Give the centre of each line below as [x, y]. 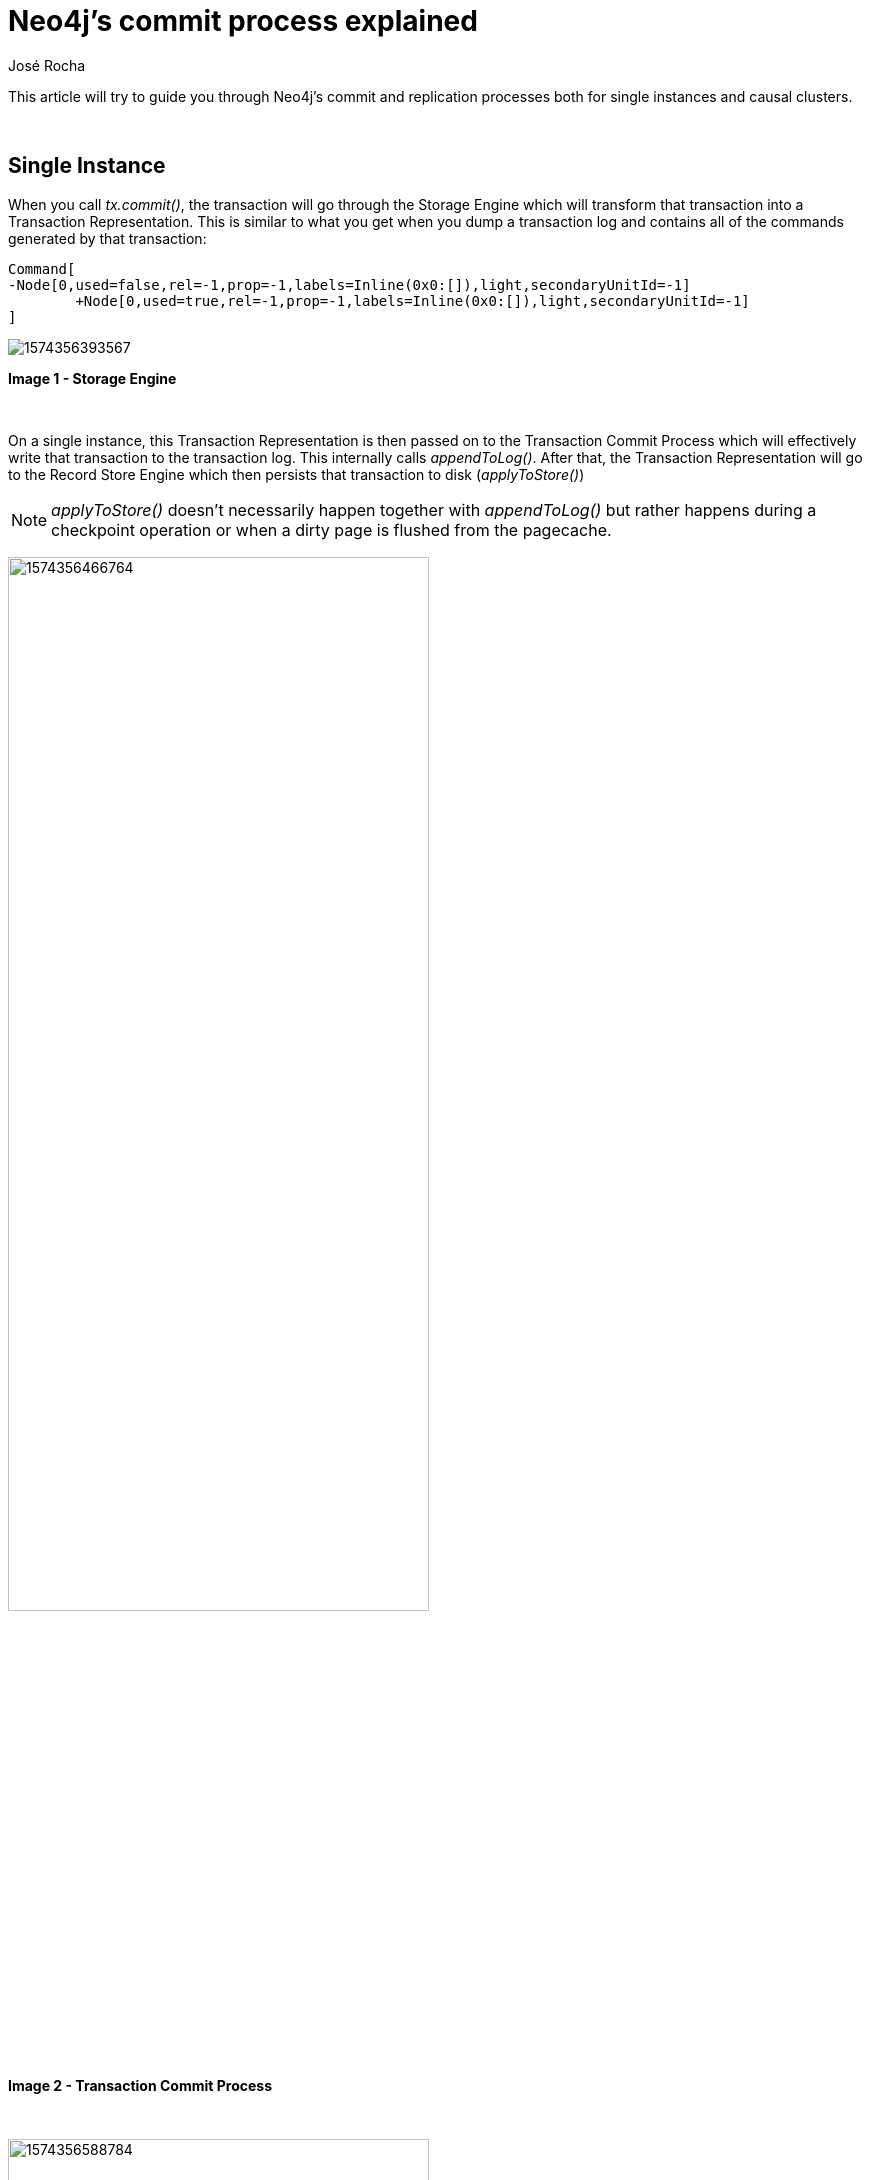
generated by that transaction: [107, 238]
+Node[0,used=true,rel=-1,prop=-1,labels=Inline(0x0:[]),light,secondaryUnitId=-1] [412, 300]
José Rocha [47, 65]
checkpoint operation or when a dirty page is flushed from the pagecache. [331, 529]
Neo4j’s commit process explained [243, 21]
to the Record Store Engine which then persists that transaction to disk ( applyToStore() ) [296, 474]
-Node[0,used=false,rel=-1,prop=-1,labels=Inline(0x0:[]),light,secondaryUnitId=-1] [349, 284]
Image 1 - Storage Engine [92, 378]
